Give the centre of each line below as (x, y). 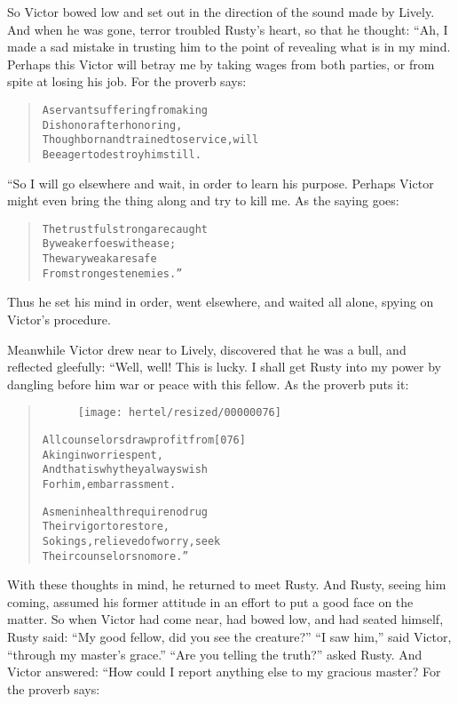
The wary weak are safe (99, 259)
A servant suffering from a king (125, 110)
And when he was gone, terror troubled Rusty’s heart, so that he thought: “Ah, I (228, 29)
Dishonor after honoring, (112, 125)
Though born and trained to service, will (150, 140)
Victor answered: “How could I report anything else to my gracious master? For (224, 672)
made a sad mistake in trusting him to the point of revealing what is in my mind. (229, 47)
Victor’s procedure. (59, 319)
